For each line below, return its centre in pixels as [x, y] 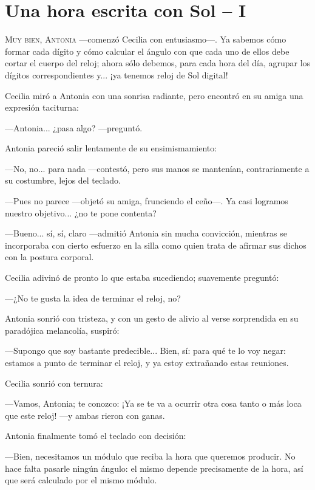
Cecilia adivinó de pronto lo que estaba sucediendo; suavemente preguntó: [142, 278]
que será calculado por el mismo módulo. [81, 480]
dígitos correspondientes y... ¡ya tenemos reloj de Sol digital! [117, 74]
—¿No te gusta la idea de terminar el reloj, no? [93, 298]
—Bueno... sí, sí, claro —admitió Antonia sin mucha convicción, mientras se [146, 233]
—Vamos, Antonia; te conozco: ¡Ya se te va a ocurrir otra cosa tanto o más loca [153, 403]
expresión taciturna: [42, 107]
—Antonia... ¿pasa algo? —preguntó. [74, 127]
